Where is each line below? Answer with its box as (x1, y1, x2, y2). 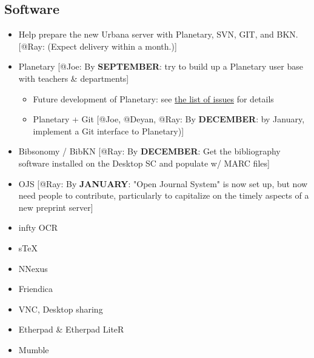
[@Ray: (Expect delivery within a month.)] (18, 39, 177, 52)
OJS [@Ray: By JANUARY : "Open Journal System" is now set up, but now (18, 177, 308, 190)
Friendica (18, 282, 53, 295)
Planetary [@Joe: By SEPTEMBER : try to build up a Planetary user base (18, 60, 303, 73)
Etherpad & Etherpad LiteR (18, 323, 124, 336)
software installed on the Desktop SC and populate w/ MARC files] (18, 156, 270, 169)
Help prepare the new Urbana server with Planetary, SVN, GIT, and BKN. (18, 28, 298, 41)
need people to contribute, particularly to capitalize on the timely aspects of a (18, 189, 309, 202)
